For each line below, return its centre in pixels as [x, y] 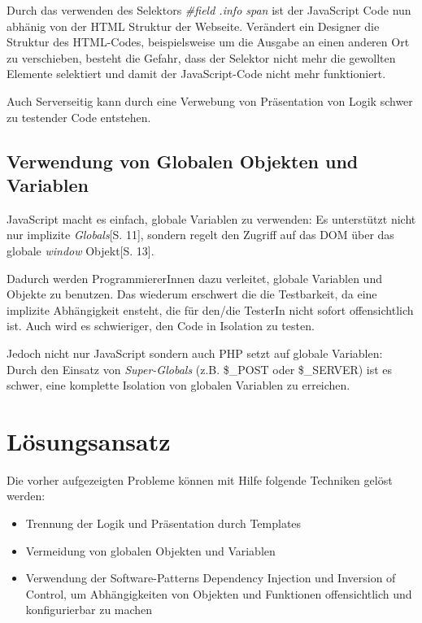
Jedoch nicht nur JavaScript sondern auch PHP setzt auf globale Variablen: [195, 353]
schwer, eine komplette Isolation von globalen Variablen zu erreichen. [178, 385]
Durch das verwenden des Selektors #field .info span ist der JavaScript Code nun [209, 10]
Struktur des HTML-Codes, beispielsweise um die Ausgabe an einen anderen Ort [208, 42]
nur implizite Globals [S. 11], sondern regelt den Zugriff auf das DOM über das [200, 235]
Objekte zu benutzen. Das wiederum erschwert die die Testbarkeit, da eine [192, 294]
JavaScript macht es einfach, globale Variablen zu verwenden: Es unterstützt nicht [211, 218]
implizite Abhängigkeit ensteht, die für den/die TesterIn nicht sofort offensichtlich [210, 309]
